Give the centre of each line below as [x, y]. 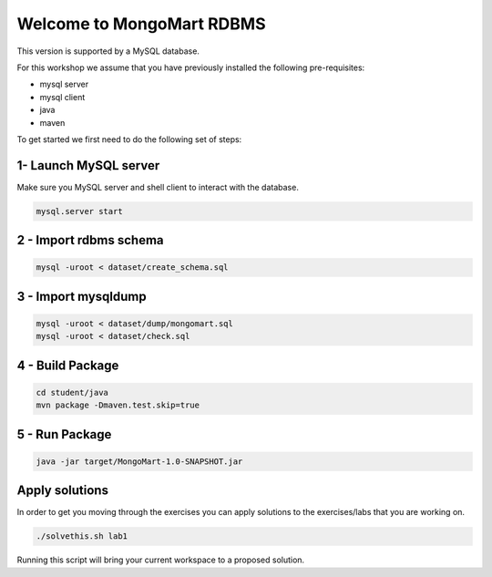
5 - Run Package [64, 434]
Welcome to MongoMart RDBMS [141, 24]
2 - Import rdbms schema [90, 240]
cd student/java [72, 392]
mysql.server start [79, 211]
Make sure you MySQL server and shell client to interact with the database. [158, 187]
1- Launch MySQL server [88, 165]
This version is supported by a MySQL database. [108, 51]
